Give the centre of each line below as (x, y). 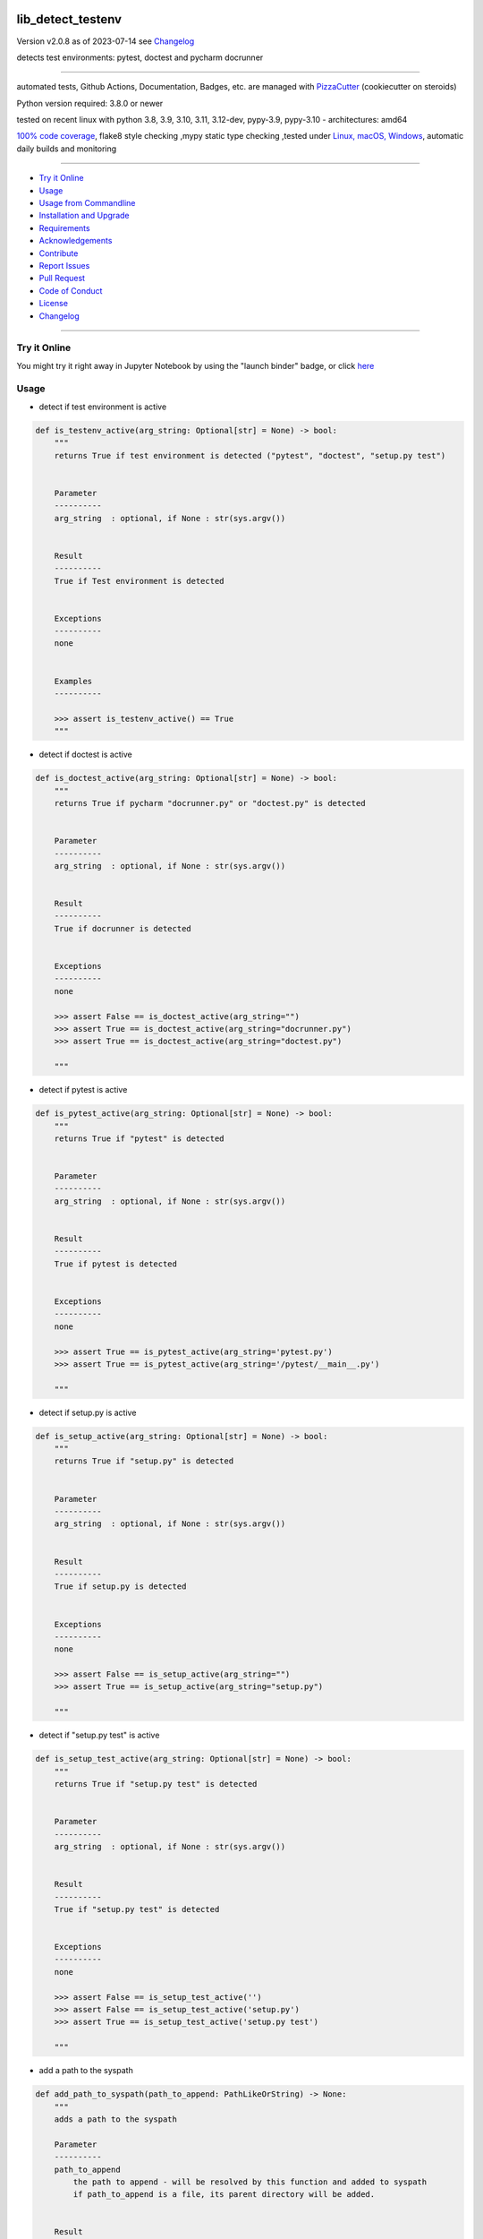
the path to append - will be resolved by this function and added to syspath (250, 2182)
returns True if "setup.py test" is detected (156, 1784)
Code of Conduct (71, 290)
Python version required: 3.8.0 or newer (90, 103)
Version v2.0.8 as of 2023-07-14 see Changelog (106, 41)
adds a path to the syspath (116, 2119)
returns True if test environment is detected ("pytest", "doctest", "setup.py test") (250, 455)
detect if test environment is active (103, 407)
